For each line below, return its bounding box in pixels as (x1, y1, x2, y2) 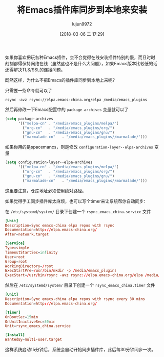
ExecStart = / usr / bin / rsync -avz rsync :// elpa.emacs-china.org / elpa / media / (5, 273, 161, 278)
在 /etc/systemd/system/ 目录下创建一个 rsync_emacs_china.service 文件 (5, 208, 151, 214)
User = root (5, 255, 25, 259)
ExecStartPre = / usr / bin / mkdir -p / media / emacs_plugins (5, 268, 117, 273)
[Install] (5, 332, 25, 337)
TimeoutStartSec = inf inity (5, 250, 58, 255)
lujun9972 (72, 21, 92, 27)
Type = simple (5, 246, 29, 251)
